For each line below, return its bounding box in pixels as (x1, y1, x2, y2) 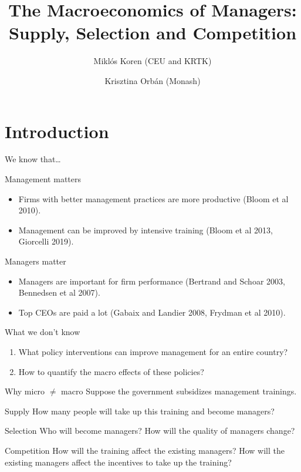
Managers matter (5, 255, 66, 267)
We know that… (5, 153, 61, 165)
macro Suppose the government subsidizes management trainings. (61, 385, 297, 397)
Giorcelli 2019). (18, 235, 74, 247)
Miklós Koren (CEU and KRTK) (93, 55, 212, 67)
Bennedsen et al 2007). (18, 286, 100, 299)
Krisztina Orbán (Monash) (104, 74, 201, 86)
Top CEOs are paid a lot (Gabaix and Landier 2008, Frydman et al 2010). (18, 306, 286, 318)
